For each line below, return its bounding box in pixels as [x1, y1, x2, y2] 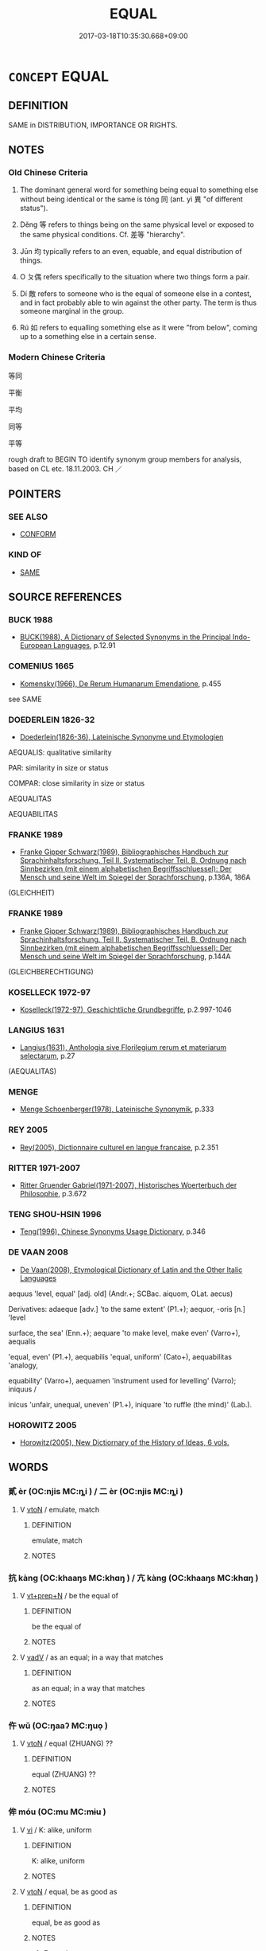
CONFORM [19, 529, 56, 539]
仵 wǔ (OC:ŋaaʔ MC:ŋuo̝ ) [8, 1720, 109, 1731]
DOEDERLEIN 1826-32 [8, 714, 95, 725]
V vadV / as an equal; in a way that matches [19, 1652, 164, 1662]
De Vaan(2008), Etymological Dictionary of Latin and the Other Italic [19, 1265, 243, 1274]
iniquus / [8, 1384, 37, 1394]
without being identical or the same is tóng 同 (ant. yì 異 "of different [19, 194, 244, 204]
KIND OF [8, 549, 42, 560]
